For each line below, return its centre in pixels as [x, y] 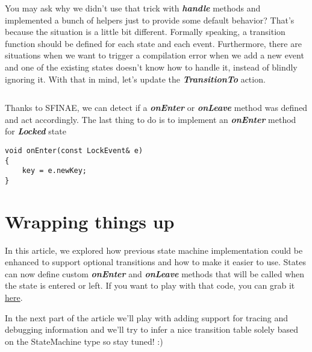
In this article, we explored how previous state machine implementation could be [154, 250]
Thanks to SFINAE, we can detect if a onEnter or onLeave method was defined [156, 108]
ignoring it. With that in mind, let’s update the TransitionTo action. [135, 79]
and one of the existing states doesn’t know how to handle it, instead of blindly [151, 67]
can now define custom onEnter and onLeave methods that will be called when [155, 273]
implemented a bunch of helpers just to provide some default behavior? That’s [150, 20]
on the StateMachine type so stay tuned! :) [84, 341]
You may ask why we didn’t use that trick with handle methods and [133, 8]
